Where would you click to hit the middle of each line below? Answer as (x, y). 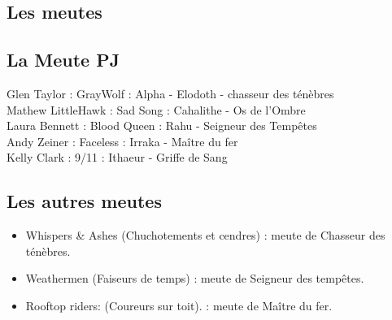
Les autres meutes (84, 201)
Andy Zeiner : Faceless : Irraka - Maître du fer (122, 141)
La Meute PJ (63, 60)
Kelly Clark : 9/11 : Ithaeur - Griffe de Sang (117, 157)
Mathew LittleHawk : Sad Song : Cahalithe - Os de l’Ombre (156, 109)
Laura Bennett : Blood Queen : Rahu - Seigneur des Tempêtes (162, 125)
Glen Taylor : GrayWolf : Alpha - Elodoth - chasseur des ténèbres (170, 93)
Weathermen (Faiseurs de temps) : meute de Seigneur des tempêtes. (195, 278)
